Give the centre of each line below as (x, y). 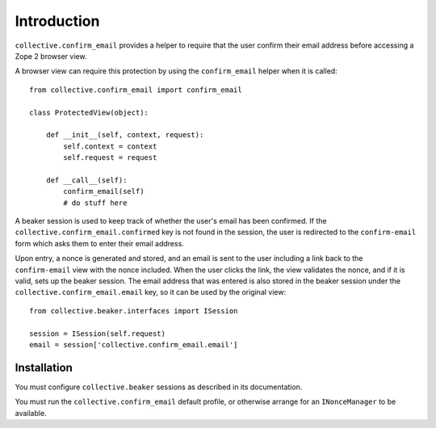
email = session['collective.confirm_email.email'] (134, 344)
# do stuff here (95, 203)
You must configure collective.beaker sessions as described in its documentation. (159, 387)
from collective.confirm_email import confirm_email (136, 90)
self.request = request (110, 158)
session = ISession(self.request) (97, 334)
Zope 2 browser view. (51, 56)
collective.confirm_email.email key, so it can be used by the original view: (151, 292)
